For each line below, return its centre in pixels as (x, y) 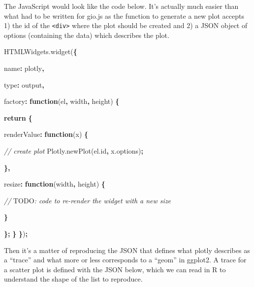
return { (18, 117)
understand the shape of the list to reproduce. (73, 279)
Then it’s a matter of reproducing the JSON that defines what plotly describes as (127, 250)
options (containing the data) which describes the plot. (87, 35)
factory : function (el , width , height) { (62, 101)
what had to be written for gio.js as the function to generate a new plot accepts (124, 16)
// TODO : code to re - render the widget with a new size (88, 200)
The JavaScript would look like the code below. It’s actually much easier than (121, 6)
